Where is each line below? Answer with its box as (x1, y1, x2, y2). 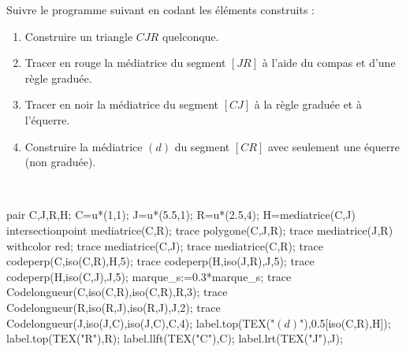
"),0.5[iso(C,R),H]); (300, 314, 391, 331)
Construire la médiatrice (24, 138, 143, 154)
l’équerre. (24, 111, 70, 128)
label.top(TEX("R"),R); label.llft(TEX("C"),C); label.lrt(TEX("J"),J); (6, 330, 343, 346)
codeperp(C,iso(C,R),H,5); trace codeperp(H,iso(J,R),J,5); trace (6, 253, 315, 269)
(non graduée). (24, 154, 96, 170)
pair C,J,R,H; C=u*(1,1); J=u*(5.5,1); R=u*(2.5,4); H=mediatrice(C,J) (6, 206, 356, 223)
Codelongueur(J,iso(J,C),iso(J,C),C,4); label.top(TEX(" (6, 314, 275, 331)
